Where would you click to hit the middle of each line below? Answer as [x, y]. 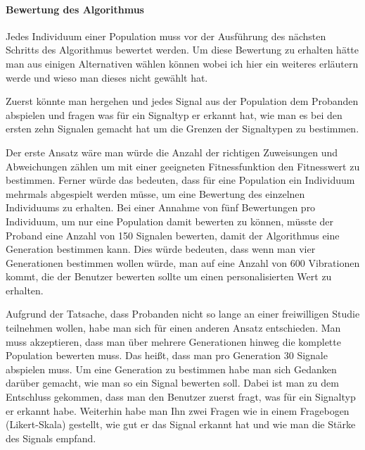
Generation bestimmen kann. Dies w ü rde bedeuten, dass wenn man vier [161, 249]
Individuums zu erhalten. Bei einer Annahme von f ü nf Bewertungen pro [161, 207]
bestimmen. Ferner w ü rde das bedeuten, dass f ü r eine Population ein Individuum [180, 180]
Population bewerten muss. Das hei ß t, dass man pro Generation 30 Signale [167, 355]
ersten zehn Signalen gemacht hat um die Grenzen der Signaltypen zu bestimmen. [182, 129]
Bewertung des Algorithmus [75, 9]
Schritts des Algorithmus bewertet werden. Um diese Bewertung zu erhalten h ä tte [182, 50]
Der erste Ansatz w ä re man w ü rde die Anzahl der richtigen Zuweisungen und [172, 152]
